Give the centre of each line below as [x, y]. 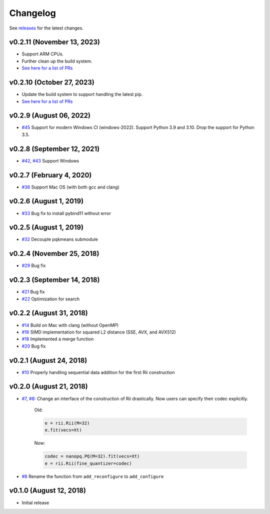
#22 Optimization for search [51, 299]
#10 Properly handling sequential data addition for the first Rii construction [98, 372]
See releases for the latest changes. [46, 28]
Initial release [35, 502]
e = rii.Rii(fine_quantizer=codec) [88, 463]
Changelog [32, 13]
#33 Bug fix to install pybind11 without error [66, 213]
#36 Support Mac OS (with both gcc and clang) [70, 187]
